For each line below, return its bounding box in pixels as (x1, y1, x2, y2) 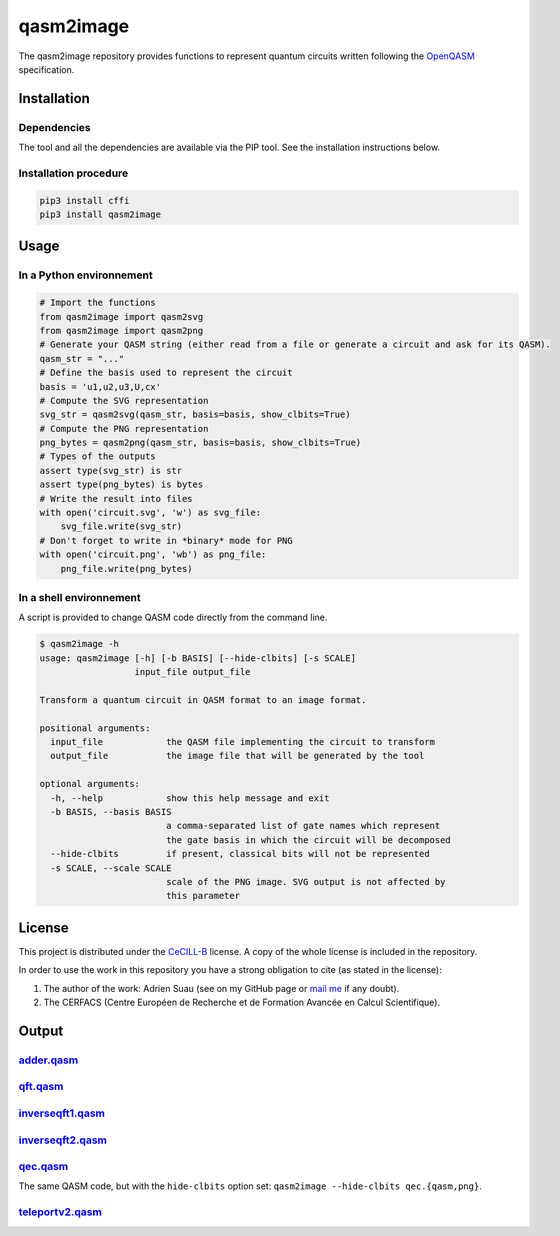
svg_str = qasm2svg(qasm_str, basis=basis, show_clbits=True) (39, 409, 351, 420)
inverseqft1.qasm (18, 1106, 105, 1120)
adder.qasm (18, 1053, 79, 1067)
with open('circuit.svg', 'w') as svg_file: (39, 507, 262, 519)
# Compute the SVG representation (39, 395, 209, 406)
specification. (18, 63, 75, 75)
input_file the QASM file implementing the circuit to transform (50, 736, 435, 748)
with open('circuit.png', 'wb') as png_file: (39, 549, 267, 560)
